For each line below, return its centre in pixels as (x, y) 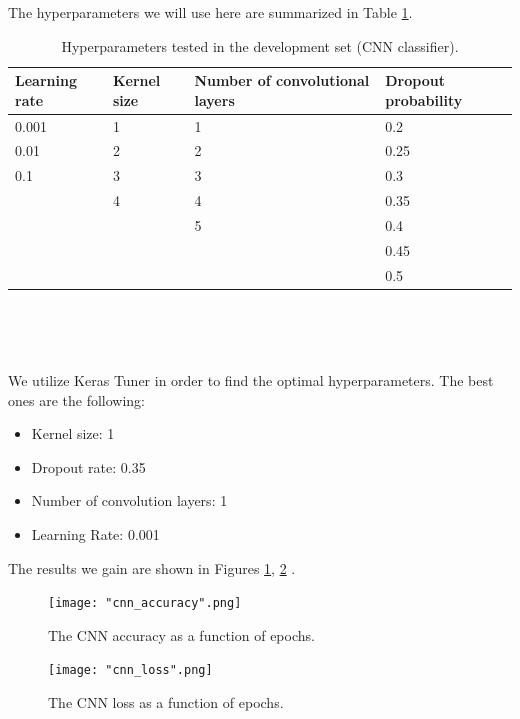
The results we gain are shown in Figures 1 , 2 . (152, 567)
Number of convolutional (282, 80)
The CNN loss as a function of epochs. (166, 702)
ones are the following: (77, 399)
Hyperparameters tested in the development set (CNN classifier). (260, 45)
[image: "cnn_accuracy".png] (145, 603)
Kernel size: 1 (73, 433)
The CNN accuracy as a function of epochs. (181, 634)
